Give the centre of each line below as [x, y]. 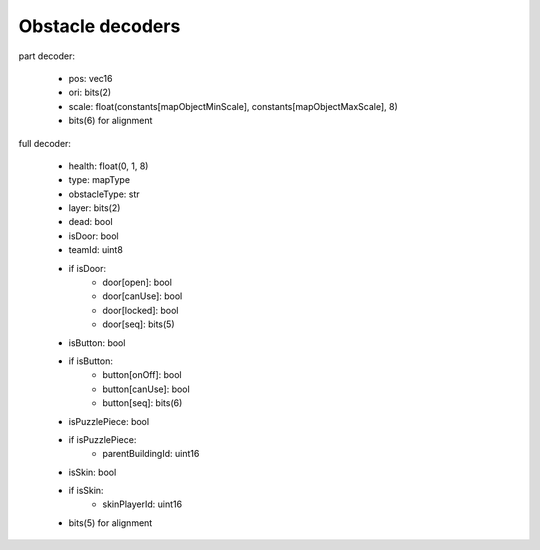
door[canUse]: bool [142, 296]
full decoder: [45, 143]
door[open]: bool [137, 282]
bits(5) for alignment [110, 522]
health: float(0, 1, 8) [108, 166]
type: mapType [99, 180]
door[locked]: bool [140, 310]
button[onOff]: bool [142, 375]
